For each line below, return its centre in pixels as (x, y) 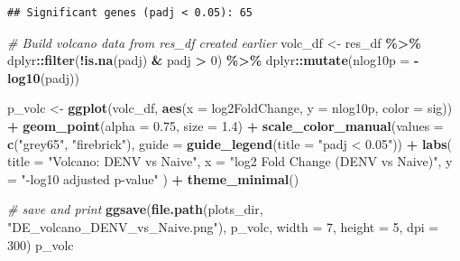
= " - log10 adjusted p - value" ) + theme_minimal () (153, 178)
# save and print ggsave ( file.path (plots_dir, (135, 209)
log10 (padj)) (43, 77)
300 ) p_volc (41, 244)
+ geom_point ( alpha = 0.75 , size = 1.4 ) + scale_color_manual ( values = (225, 125)
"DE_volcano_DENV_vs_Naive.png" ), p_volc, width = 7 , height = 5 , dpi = (223, 226)
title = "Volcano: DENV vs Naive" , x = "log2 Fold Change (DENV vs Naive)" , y (230, 161)
